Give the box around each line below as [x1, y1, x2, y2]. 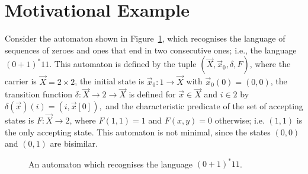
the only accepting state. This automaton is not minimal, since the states [5, 125, 271, 138]
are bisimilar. [50, 137, 98, 150]
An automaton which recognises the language [28, 157, 193, 170]
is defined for [129, 88, 176, 100]
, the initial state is [75, 75, 145, 87]
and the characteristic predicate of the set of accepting [105, 99, 303, 112]
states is [5, 114, 34, 126]
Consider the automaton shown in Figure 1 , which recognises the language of [5, 32, 285, 45]
